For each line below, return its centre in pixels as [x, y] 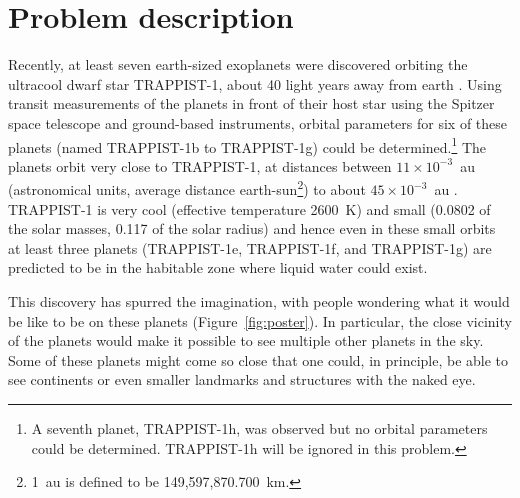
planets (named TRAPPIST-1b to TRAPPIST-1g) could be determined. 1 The [247, 145]
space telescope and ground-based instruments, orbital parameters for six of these [257, 122]
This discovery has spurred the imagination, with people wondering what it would [259, 300]
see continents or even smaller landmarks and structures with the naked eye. [242, 379]
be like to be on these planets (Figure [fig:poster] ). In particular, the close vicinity [260, 320]
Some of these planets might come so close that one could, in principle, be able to [258, 359]
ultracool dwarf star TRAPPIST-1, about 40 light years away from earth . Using [255, 83]
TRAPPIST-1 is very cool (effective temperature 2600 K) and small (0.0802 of [249, 208]
